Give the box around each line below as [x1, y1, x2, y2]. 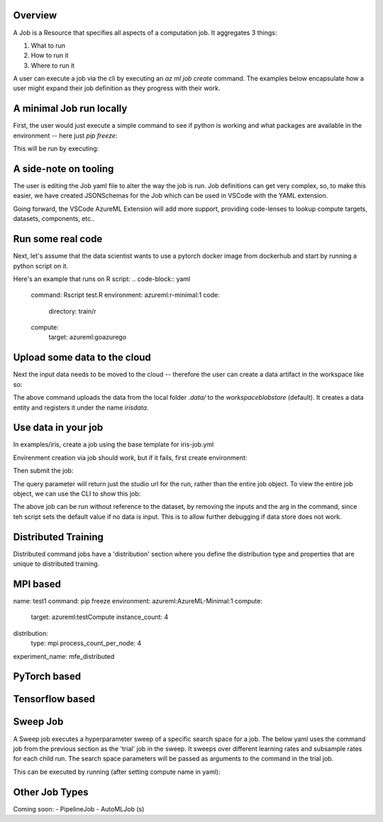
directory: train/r [48, 307, 97, 315]
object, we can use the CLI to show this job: [13, 490, 141, 498]
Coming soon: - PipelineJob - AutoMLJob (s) [13, 804, 145, 813]
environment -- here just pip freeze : [13, 131, 118, 140]
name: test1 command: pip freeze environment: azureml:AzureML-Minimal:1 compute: [13, 597, 262, 605]
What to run [30, 41, 66, 50]
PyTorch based [13, 671, 82, 683]
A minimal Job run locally [13, 103, 128, 115]
